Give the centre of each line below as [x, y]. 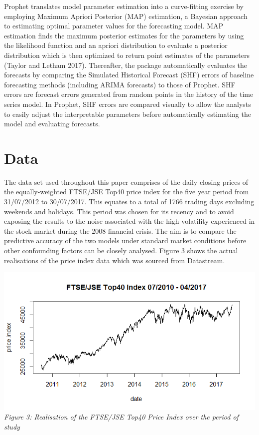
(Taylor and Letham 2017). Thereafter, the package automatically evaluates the [126, 65]
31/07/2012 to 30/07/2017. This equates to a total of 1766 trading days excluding [129, 202]
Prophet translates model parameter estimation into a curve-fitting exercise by [124, 6]
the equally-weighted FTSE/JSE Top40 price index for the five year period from [127, 192]
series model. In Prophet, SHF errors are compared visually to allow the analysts [128, 104]
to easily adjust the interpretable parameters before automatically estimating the [128, 114]
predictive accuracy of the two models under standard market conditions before [125, 240]
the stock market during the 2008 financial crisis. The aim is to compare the [120, 230]
